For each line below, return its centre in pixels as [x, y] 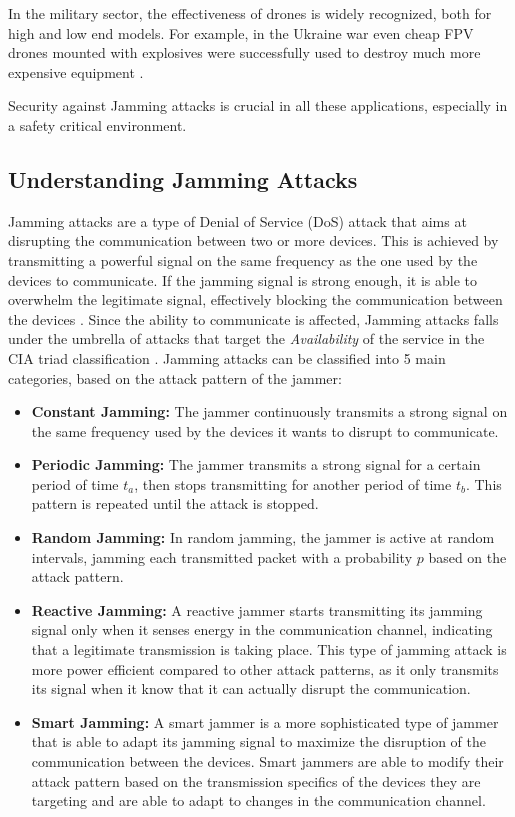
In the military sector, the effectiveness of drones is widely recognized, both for [250, 13]
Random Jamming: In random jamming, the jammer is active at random [263, 537]
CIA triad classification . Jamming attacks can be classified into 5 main [227, 357]
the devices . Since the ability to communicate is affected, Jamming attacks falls [253, 318]
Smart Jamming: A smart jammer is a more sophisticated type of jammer [265, 721]
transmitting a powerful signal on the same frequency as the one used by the [243, 259]
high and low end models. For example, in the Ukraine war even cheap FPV [241, 32]
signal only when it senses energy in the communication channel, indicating [262, 629]
